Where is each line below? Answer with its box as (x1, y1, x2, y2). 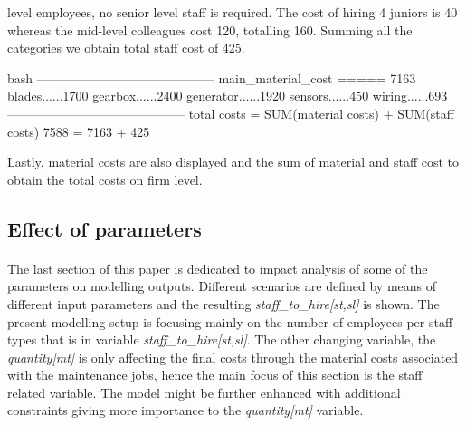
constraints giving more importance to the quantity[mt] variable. (7, 401, 364, 420)
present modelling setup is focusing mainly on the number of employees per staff (7, 312, 453, 331)
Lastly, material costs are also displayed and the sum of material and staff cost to (7, 152, 460, 171)
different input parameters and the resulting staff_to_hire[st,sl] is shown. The (7, 294, 440, 313)
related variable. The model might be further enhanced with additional (7, 382, 401, 402)
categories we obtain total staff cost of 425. (7, 38, 245, 57)
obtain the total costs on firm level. (7, 169, 203, 189)
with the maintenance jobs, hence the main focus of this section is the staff (7, 365, 423, 384)
